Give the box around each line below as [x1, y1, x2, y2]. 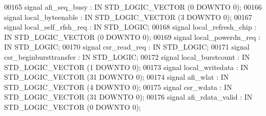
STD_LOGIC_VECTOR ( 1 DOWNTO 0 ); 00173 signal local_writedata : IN [4, 61, 249, 72]
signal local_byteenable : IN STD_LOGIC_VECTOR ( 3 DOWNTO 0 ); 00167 [4, 11, 252, 22]
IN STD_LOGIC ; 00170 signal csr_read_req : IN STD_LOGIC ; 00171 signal [4, 41, 250, 52]
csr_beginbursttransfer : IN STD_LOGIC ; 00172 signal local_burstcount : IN [4, 51, 250, 62]
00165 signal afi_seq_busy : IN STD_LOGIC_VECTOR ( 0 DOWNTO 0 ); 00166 [4, 2, 262, 12]
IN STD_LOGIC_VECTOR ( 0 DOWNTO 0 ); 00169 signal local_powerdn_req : [4, 31, 260, 42]
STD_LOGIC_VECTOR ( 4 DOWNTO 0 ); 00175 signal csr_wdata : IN [4, 81, 232, 92]
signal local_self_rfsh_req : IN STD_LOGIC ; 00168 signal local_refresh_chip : [4, 21, 257, 32]
